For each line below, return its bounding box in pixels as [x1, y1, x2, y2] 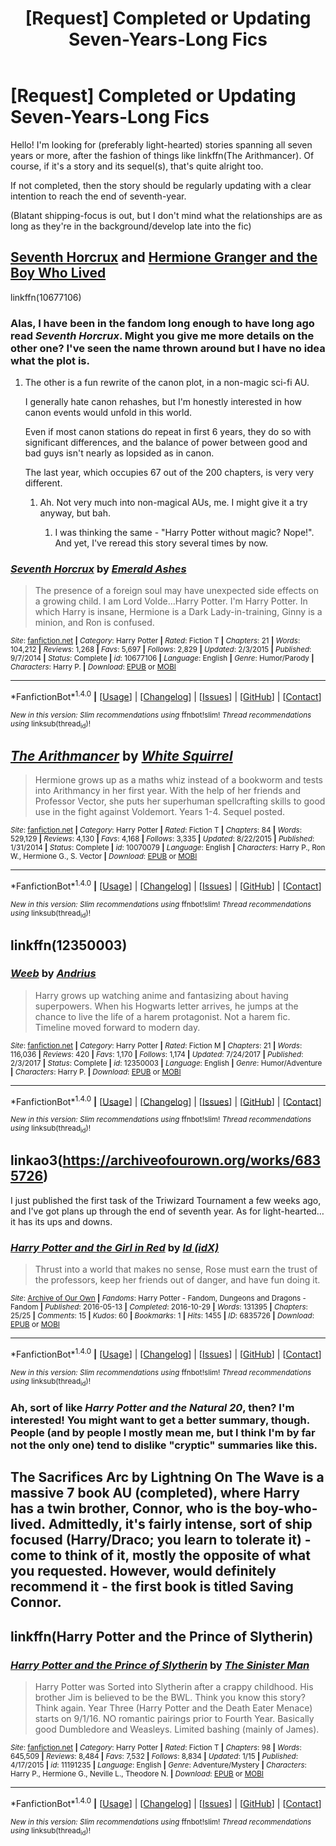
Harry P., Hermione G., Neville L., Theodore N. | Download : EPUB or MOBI [10, 1768, 264, 1779]
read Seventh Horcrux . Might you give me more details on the [10, 328, 315, 342]
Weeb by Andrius [10, 967, 97, 981]
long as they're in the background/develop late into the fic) [10, 220, 252, 232]
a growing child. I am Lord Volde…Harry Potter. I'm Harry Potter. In [34, 595, 308, 607]
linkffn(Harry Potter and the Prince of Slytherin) [10, 1628, 314, 1645]
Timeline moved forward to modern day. [34, 1021, 201, 1033]
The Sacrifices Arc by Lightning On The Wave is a [10, 1469, 325, 1486]
